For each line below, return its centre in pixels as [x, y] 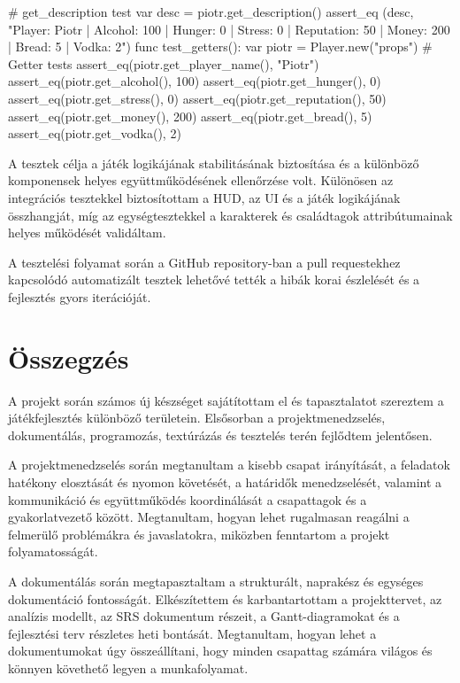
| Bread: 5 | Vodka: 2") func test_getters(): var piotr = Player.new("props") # [220, 47]
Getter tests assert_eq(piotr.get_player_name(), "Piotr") [164, 63]
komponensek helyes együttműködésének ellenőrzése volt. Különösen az [201, 180]
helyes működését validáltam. [87, 233]
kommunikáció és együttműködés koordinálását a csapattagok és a [188, 499]
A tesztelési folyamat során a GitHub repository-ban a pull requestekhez [204, 262]
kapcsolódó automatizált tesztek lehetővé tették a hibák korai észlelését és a [214, 279]
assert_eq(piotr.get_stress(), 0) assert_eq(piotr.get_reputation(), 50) [197, 98]
